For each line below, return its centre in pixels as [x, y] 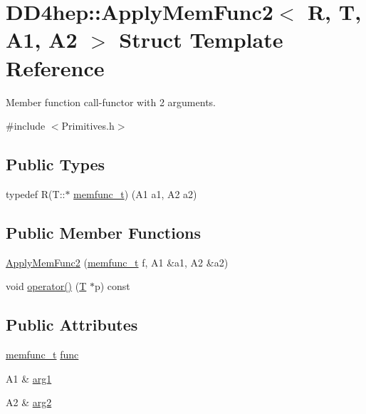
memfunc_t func [42, 355]
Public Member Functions [103, 232]
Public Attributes [72, 325]
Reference [55, 67]
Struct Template [201, 40]
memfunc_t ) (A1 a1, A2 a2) [135, 193]
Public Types [56, 164]
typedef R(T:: [36, 193]
